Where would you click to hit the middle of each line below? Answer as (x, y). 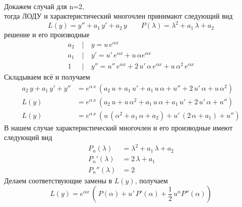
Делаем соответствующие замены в (58, 180)
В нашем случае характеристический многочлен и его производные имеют (118, 127)
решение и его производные (47, 34)
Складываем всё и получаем (47, 77)
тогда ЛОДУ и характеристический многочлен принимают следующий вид (118, 16)
